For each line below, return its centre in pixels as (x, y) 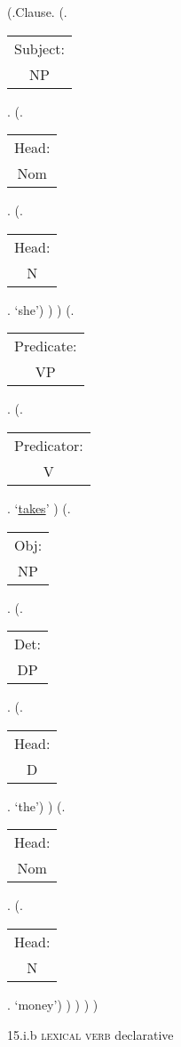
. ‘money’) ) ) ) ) (53, 1004)
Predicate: (46, 346)
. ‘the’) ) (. (36, 805)
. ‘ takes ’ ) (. (39, 507)
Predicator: (49, 445)
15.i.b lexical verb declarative (90, 1034)
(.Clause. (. (37, 12)
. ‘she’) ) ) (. (41, 309)
